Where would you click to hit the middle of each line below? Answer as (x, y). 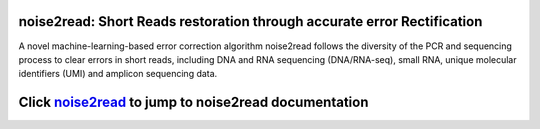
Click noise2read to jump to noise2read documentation (193, 102)
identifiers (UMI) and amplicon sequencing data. (118, 74)
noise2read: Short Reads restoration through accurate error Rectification (250, 21)
